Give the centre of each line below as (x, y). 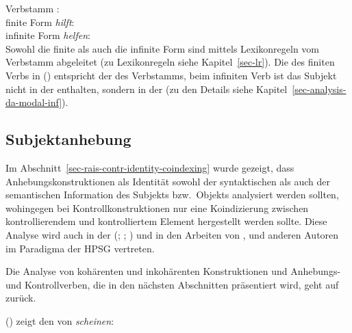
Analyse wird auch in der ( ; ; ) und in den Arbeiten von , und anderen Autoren (172, 234)
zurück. (21, 298)
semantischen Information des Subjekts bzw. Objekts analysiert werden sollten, (172, 195)
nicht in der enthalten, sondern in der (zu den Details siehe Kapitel (147, 89)
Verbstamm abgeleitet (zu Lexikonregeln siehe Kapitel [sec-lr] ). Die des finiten (170, 62)
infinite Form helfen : (48, 35)
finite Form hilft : (40, 22)
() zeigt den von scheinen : (60, 320)
